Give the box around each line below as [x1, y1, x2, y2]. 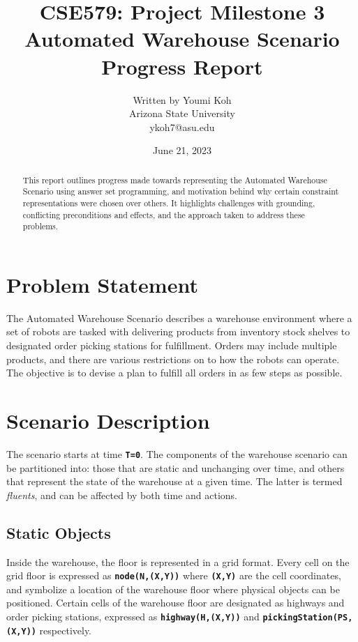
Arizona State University [129, 106, 235, 121]
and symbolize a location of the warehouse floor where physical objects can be [6, 581, 340, 596]
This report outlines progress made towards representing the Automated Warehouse [22, 174, 327, 185]
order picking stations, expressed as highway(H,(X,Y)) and [6, 609, 260, 624]
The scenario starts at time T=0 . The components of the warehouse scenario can [6, 446, 348, 461]
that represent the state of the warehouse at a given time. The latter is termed [6, 474, 343, 489]
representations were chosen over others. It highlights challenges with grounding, [22, 197, 315, 208]
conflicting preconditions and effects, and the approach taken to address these [22, 208, 305, 220]
